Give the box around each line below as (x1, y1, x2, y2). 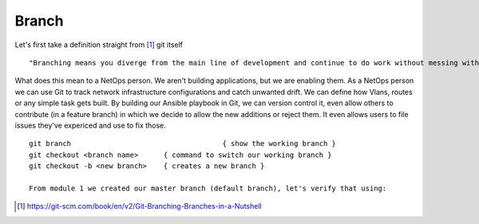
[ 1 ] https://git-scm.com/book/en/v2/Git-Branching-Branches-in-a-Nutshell (17, 202, 263, 211)
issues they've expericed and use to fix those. (14, 120, 167, 130)
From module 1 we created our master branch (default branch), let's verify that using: (29, 183, 387, 193)
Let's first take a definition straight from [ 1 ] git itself (14, 40, 184, 49)
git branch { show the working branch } (29, 140, 337, 148)
